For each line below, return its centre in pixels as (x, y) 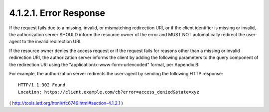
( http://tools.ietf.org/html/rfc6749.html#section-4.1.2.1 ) (66, 103)
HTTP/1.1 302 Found (42, 85)
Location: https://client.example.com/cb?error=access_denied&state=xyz (109, 92)
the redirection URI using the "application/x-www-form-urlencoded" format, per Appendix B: (104, 64)
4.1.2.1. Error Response (57, 13)
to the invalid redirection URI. (52, 42)
